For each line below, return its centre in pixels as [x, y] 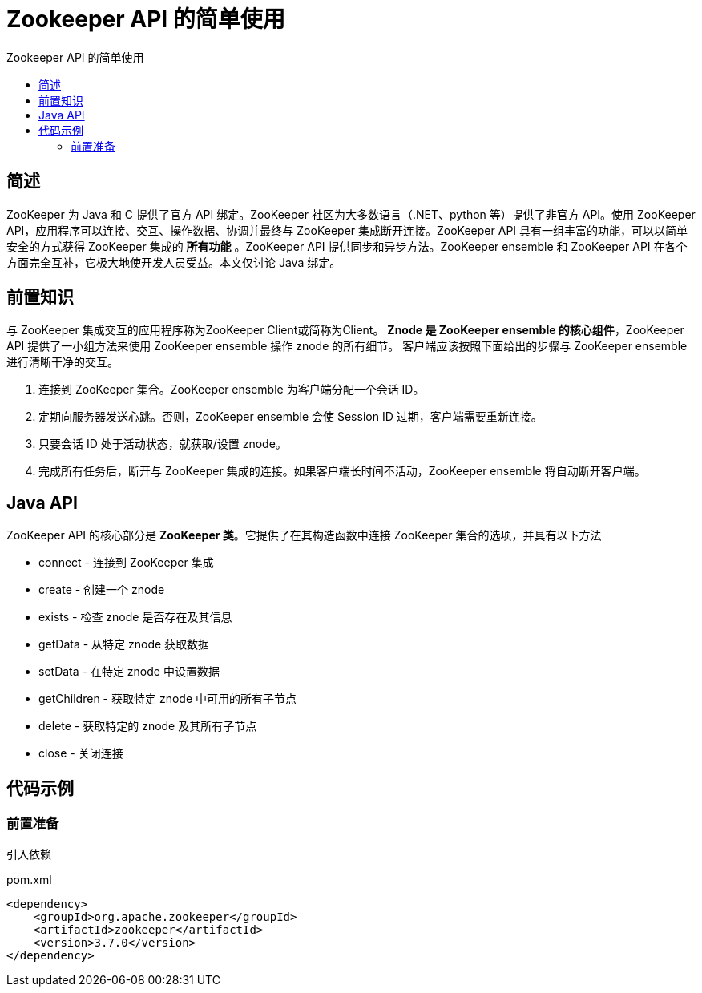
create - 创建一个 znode [102, 590]
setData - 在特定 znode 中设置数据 [129, 672]
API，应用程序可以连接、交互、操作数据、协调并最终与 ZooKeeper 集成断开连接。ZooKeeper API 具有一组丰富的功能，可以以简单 [347, 230]
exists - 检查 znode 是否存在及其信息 [135, 617]
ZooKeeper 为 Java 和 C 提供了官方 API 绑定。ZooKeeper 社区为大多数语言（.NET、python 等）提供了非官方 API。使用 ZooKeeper [351, 214]
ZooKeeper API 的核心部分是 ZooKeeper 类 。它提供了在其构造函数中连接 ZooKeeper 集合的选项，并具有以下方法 [304, 535]
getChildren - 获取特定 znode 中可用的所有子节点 [167, 699]
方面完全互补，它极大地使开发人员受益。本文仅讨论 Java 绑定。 [174, 262]
